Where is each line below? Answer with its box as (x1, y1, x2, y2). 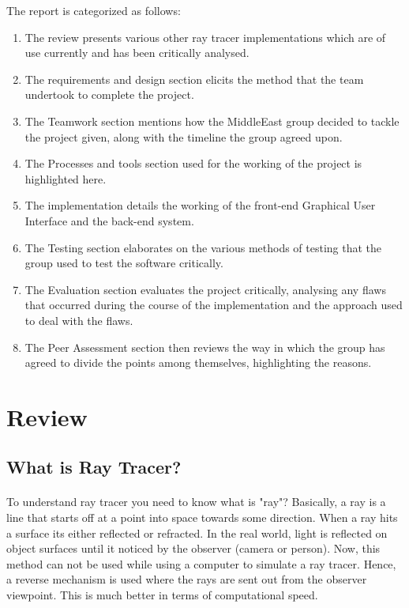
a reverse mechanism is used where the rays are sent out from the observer (6, 571, 367, 587)
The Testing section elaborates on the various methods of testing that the (24, 239, 382, 255)
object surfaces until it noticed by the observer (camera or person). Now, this (6, 540, 381, 557)
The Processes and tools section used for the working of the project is (24, 155, 362, 172)
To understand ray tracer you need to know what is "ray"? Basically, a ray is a (6, 493, 386, 510)
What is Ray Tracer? (6, 455, 182, 479)
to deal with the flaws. (24, 312, 133, 328)
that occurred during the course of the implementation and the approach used (24, 296, 403, 313)
